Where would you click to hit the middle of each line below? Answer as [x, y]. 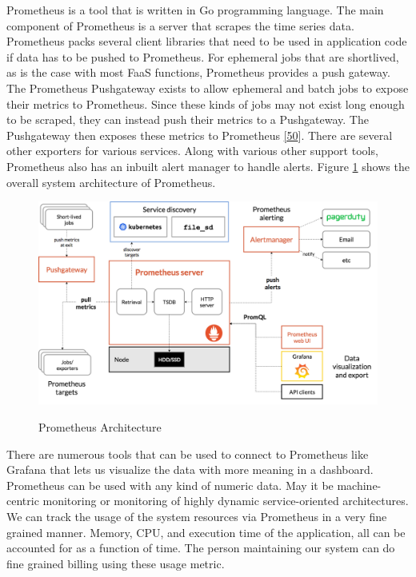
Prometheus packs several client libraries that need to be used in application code [207, 41]
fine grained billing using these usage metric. [116, 563]
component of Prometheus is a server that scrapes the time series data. [180, 25]
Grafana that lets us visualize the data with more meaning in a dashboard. [190, 470]
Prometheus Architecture [100, 426]
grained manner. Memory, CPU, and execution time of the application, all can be [206, 532]
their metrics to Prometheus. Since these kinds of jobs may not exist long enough [206, 103]
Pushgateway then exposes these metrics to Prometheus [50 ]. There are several [200, 135]
